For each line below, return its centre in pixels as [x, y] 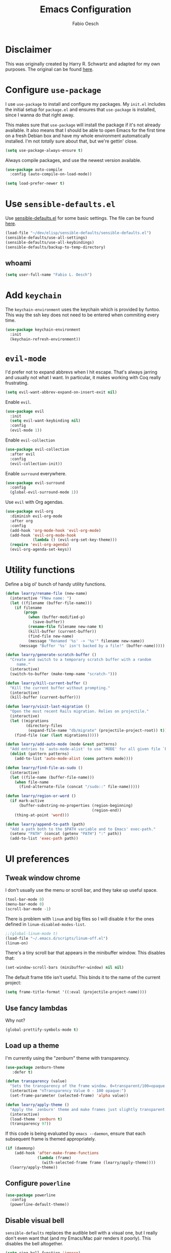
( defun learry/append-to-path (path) [45, 824]
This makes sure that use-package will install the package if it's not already [83, 125]
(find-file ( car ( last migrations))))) [57, 735]
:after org [21, 521]
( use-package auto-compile [34, 170]
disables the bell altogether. [34, 1243]
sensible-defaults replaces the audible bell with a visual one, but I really [81, 1233]
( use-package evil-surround [35, 483]
